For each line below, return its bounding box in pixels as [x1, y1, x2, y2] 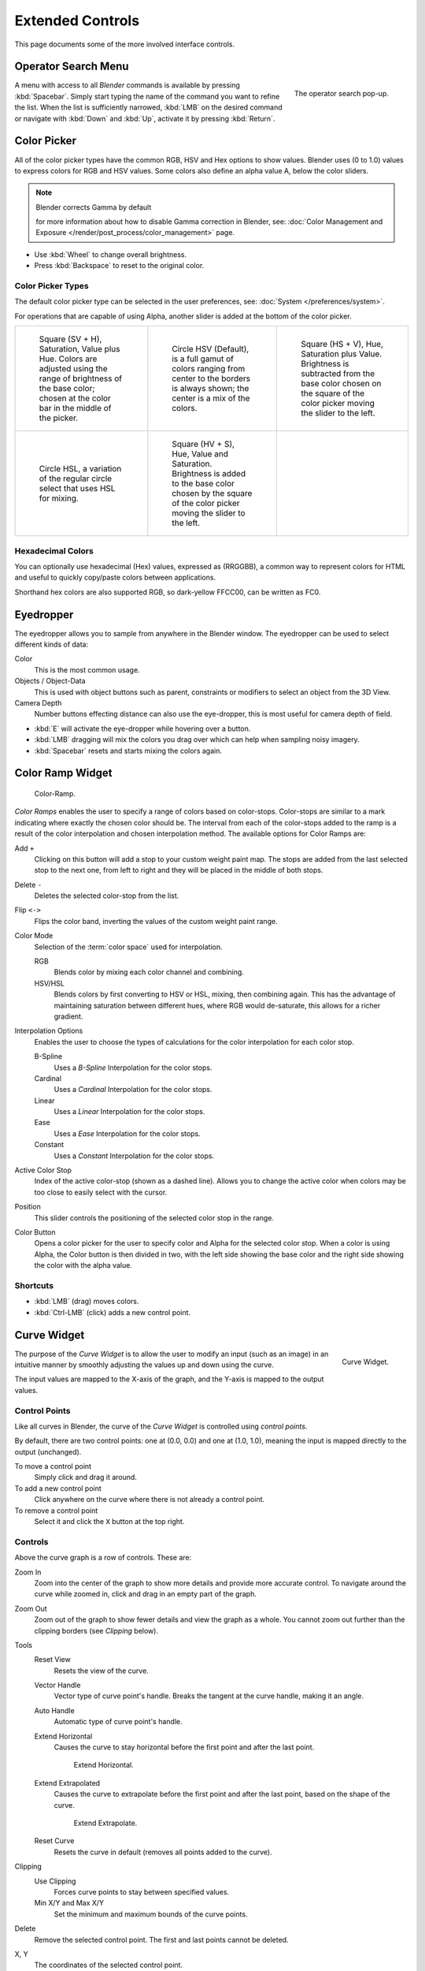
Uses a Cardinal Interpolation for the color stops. [54, 1085, 213, 1094]
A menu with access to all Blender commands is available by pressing [14, 80, 240, 90]
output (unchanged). [14, 1447, 82, 1456]
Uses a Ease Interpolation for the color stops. [54, 1128, 201, 1138]
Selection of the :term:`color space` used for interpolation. [34, 942, 224, 952]
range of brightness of [39, 373, 122, 384]
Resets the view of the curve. [54, 1666, 149, 1675]
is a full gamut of [172, 353, 234, 364]
